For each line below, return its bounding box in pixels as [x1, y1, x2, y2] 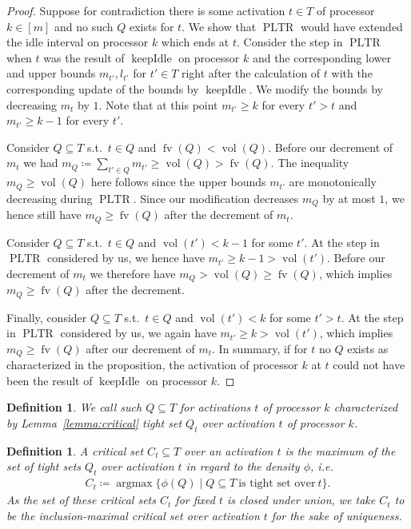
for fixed [175, 491, 215, 508]
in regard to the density [186, 458, 300, 475]
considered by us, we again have [60, 324, 217, 341]
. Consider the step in [237, 34, 343, 50]
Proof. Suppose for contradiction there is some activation [6, 2, 285, 18]
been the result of [6, 372, 93, 388]
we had [23, 154, 58, 171]
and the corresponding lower [252, 49, 392, 66]
